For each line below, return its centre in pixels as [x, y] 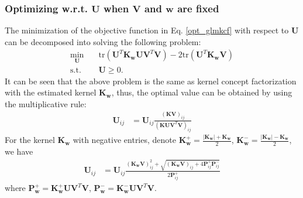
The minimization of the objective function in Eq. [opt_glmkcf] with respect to [147, 30]
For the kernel [30, 140]
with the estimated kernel [51, 92]
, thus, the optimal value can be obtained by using [202, 92]
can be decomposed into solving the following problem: [103, 41]
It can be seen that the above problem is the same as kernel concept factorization [151, 81]
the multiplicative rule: [46, 103]
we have [19, 151]
